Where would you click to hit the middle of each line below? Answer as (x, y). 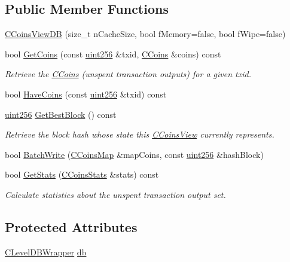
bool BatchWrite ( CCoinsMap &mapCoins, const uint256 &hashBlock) (134, 154)
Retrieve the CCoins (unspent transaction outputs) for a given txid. (128, 74)
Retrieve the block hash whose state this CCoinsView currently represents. (140, 134)
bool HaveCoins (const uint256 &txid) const (86, 94)
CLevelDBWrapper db (46, 252)
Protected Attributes (71, 226)
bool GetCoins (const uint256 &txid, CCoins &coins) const (113, 54)
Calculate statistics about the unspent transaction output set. (115, 194)
